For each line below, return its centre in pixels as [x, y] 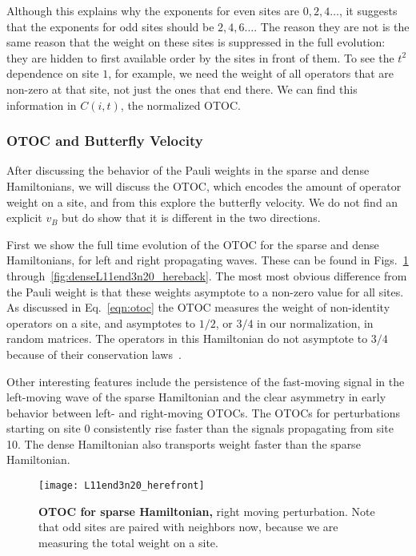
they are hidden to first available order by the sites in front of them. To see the [200, 57]
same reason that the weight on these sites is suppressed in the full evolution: [196, 42]
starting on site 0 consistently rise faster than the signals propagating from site [200, 428]
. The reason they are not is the [332, 26]
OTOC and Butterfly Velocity [105, 141]
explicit [24, 218]
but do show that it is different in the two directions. [191, 218]
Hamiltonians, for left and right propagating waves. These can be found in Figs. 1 [208, 260]
